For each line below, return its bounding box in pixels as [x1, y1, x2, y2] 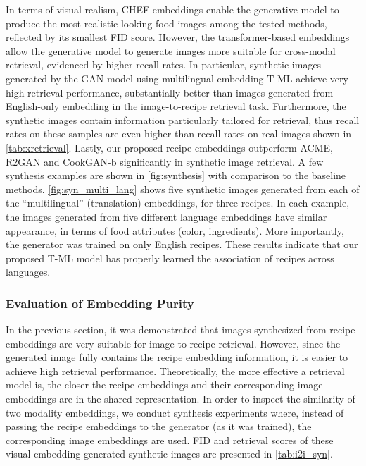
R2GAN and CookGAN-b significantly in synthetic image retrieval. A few [6, 154, 324, 168]
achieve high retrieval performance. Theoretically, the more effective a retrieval [6, 363, 345, 378]
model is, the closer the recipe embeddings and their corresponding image [6, 377, 323, 392]
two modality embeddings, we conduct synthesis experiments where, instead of [6, 405, 344, 419]
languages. [6, 264, 51, 279]
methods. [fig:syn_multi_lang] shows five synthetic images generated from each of [6, 181, 360, 196]
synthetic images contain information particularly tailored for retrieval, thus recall [6, 112, 360, 127]
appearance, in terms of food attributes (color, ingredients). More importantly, [6, 223, 344, 238]
